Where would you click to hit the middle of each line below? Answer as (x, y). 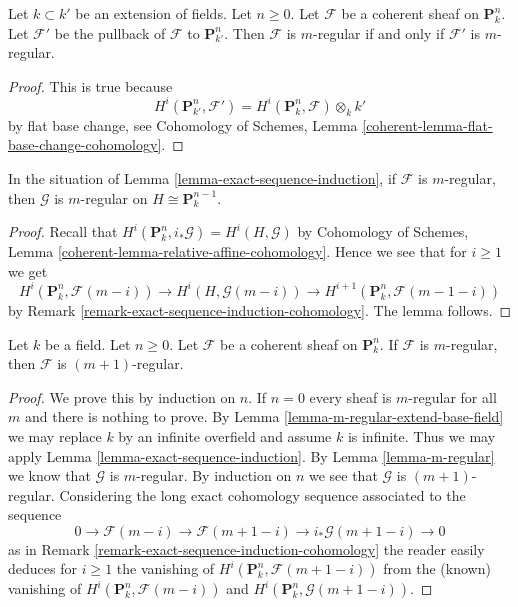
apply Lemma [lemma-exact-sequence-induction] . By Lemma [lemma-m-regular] (251, 455)
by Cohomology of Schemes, (383, 231)
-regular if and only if (379, 32)
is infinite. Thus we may (421, 435)
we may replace (55, 435)
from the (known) (437, 568)
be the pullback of (110, 32)
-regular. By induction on (214, 475)
